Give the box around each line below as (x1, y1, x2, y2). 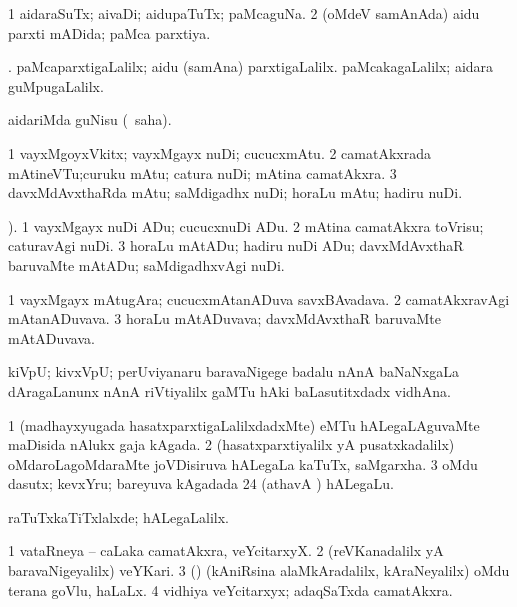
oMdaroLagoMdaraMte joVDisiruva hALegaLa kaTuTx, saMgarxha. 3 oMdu (8, 453, 478, 474)
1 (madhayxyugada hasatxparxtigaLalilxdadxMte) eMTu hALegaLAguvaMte (8, 414, 480, 435)
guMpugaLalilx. (8, 75, 104, 96)
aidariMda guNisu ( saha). (8, 109, 172, 130)
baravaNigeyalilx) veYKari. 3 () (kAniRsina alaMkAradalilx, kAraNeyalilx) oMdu (8, 560, 510, 581)
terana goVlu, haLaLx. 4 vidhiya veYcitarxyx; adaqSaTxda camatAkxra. (8, 579, 453, 600)
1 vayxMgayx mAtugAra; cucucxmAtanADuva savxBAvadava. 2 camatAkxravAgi (8, 288, 510, 309)
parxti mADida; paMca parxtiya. (8, 22, 211, 43)
